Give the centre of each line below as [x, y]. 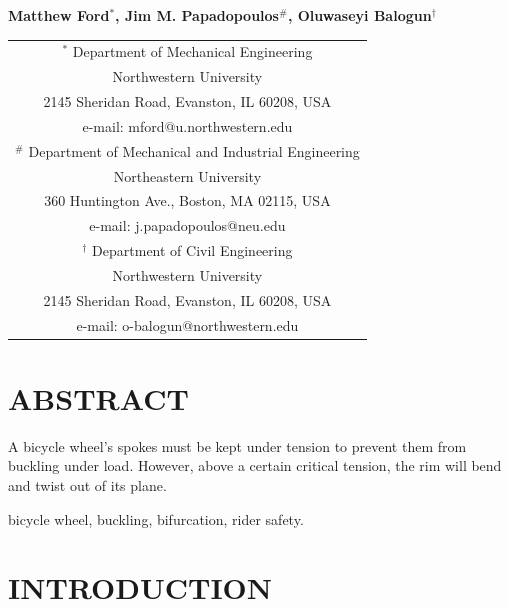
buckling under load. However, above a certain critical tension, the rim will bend [255, 465]
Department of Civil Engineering [192, 250]
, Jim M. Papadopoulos [197, 15]
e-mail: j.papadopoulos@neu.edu [187, 225]
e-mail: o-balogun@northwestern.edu [187, 324]
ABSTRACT [98, 397]
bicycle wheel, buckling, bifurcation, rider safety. [156, 518]
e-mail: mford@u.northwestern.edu [187, 125]
